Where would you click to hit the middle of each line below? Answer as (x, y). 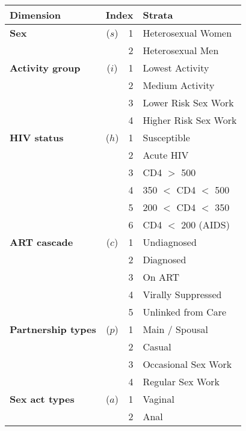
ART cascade (42, 242)
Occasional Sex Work (187, 364)
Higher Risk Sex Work (190, 120)
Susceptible (166, 137)
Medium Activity (179, 85)
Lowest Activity (176, 68)
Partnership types (53, 329)
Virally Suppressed (182, 294)
